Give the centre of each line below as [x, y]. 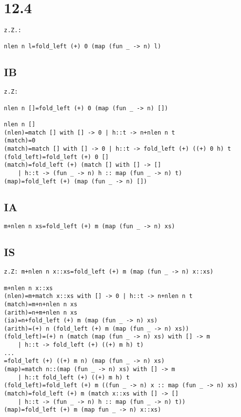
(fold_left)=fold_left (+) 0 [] [56, 157]
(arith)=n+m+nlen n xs [41, 312]
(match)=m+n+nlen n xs [41, 304]
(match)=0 [20, 141]
